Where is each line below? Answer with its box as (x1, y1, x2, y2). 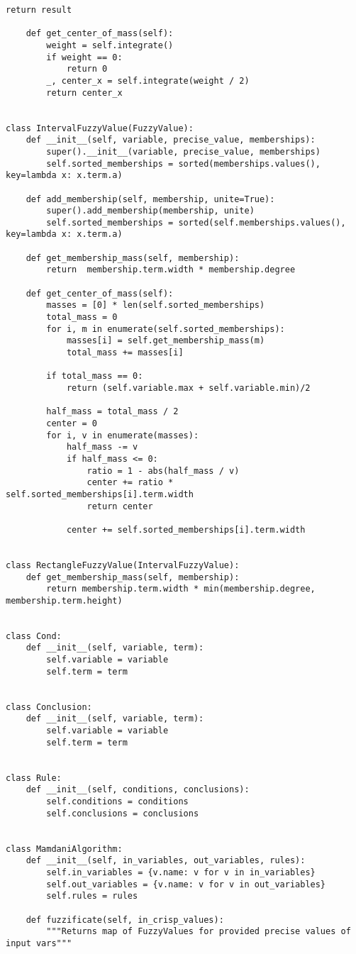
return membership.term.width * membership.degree (46, 265, 296, 275)
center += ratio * (87, 477, 174, 488)
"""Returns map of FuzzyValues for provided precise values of (46, 926, 351, 937)
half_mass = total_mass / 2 (46, 406, 179, 417)
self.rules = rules (46, 891, 138, 902)
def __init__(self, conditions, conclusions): (26, 784, 250, 795)
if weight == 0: (46, 52, 123, 62)
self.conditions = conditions (46, 796, 189, 806)
